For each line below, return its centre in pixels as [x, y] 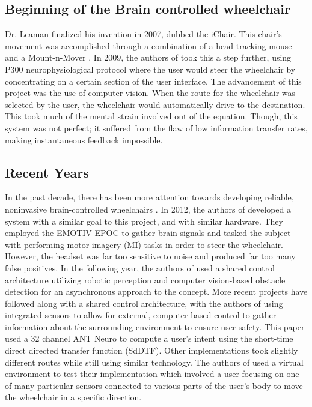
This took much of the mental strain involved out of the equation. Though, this [151, 116]
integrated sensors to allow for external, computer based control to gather [141, 315]
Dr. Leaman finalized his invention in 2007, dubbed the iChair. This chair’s [143, 34]
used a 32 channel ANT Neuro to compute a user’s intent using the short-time [149, 338]
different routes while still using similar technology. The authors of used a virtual [154, 362]
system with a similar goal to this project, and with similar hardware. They [144, 221]
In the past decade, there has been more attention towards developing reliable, [149, 197]
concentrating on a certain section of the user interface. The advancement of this [153, 81]
